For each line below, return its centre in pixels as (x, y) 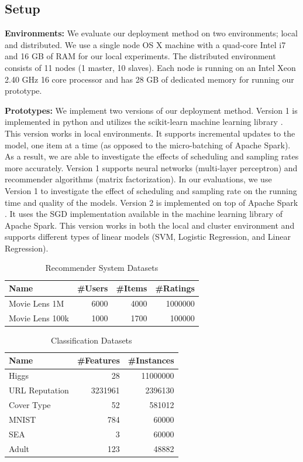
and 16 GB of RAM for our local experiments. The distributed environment (140, 56)
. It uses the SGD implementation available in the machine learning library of (144, 214)
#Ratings (175, 288)
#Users (92, 288)
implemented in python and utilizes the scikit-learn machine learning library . (144, 122)
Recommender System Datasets (102, 268)
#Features (98, 360)
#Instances (151, 360)
